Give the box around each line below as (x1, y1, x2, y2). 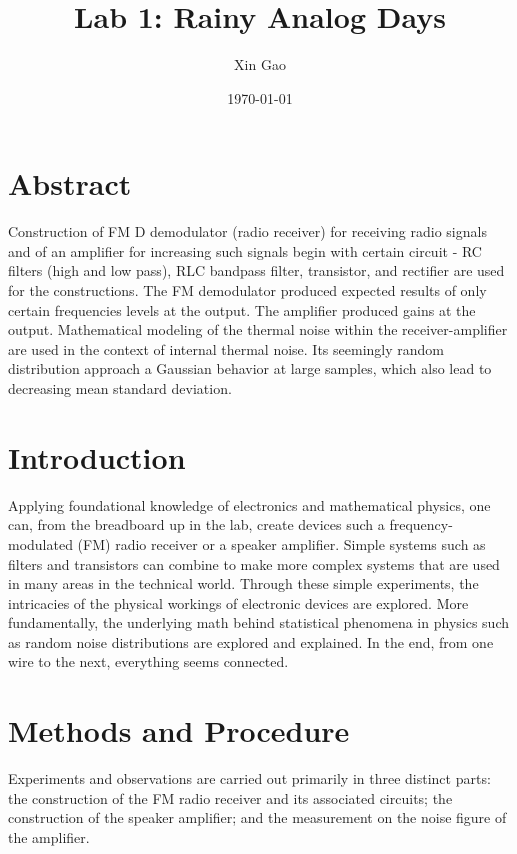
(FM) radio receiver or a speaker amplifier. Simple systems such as (77, 533, 486, 554)
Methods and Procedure (8, 710, 350, 751)
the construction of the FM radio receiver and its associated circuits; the (8, 787, 453, 808)
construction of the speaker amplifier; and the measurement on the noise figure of (8, 807, 507, 828)
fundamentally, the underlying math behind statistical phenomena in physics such (8, 612, 509, 633)
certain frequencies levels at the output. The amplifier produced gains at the (8, 299, 476, 320)
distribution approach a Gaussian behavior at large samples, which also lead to (8, 358, 492, 379)
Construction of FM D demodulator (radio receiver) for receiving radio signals (8, 221, 487, 242)
